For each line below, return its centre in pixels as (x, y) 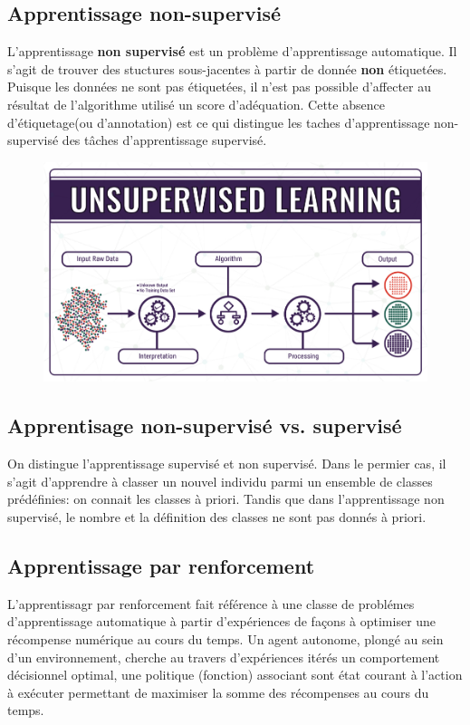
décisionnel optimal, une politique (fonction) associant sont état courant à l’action (235, 675)
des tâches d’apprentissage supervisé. (164, 140)
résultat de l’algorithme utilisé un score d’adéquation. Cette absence (196, 104)
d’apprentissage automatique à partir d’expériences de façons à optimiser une (222, 621)
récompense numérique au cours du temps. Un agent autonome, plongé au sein (225, 638)
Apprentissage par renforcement (161, 565)
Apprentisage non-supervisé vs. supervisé (205, 425)
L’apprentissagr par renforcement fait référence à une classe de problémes (211, 603)
